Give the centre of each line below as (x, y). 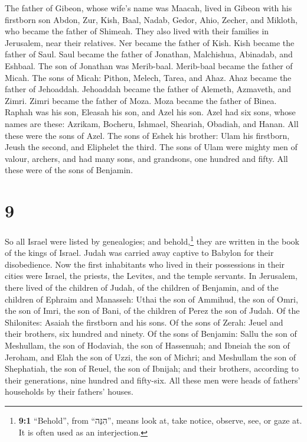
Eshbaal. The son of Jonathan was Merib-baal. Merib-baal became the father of (149, 65)
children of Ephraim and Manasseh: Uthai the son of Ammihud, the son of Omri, (151, 299)
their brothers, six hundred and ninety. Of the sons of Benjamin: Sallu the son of (151, 334)
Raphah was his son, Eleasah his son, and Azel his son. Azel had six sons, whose (150, 112)
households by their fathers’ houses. (69, 391)
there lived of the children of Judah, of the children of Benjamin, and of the (142, 287)
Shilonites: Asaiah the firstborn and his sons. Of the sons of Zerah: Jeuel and (144, 322)
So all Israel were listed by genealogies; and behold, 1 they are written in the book (152, 240)
